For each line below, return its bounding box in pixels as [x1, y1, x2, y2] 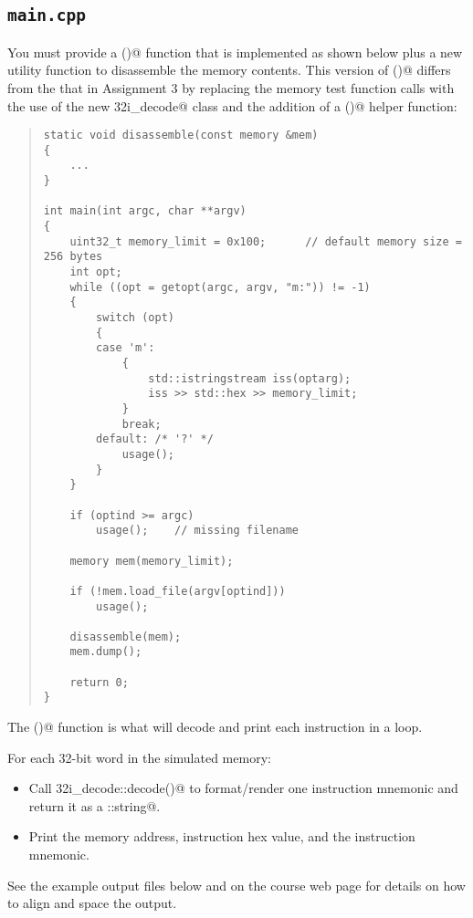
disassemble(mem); [69, 630, 182, 643]
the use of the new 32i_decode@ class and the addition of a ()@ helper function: [7, 96, 457, 115]
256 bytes [43, 250, 103, 264]
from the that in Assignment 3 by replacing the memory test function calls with [7, 78, 455, 97]
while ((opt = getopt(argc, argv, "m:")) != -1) [69, 280, 371, 294]
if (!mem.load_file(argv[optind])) [69, 584, 286, 598]
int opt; [69, 266, 122, 279]
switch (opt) [96, 311, 174, 325]
